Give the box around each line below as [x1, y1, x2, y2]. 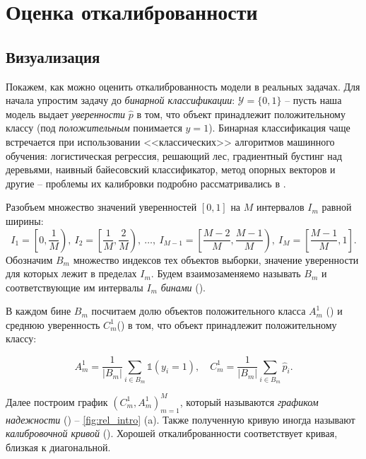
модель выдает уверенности [6, 106, 126, 121]
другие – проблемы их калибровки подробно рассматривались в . [6, 175, 286, 190]
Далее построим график [6, 394, 108, 409]
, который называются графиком [179, 394, 319, 409]
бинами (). [160, 279, 206, 294]
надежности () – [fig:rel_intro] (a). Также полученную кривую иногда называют [6, 412, 355, 426]
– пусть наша [285, 93, 342, 108]
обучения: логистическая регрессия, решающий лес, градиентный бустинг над [6, 148, 343, 163]
